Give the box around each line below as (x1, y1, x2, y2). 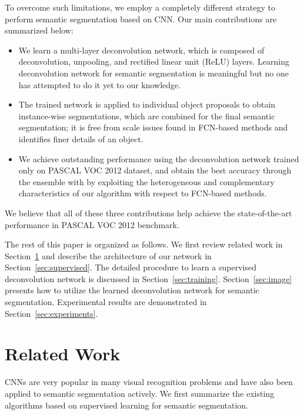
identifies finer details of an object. (18, 132, 143, 145)
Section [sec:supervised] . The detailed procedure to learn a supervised (5, 261, 256, 273)
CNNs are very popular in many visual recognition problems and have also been (5, 376, 293, 388)
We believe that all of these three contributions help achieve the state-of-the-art (5, 206, 292, 219)
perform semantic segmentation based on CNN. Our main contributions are (5, 12, 277, 25)
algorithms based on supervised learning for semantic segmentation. (5, 399, 249, 411)
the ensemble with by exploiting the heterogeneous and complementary (18, 175, 275, 188)
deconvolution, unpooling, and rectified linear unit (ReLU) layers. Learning (18, 55, 289, 68)
